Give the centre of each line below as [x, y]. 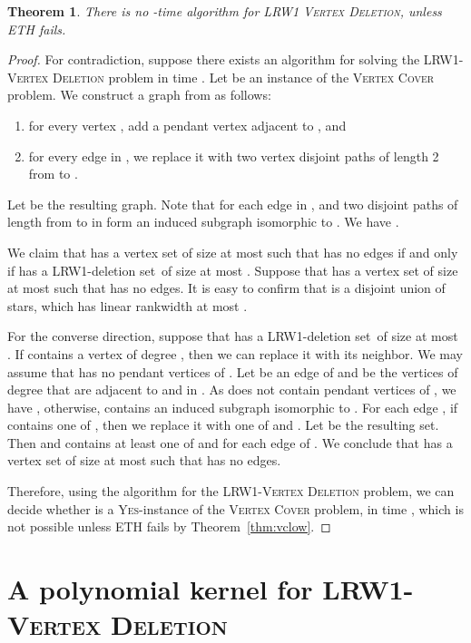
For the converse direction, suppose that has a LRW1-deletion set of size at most [233, 336]
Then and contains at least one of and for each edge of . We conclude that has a [230, 442]
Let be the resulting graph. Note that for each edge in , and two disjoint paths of [233, 204]
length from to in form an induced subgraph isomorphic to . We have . [203, 222]
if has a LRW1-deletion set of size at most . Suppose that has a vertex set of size [233, 270]
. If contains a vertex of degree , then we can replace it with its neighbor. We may [235, 353]
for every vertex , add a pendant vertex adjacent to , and [187, 125]
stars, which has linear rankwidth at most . [128, 305]
